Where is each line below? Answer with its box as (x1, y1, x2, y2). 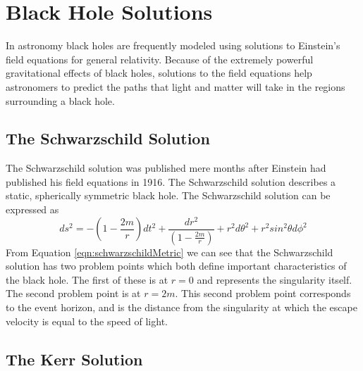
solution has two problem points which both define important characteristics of (6, 258, 347, 273)
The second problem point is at (6, 286, 141, 301)
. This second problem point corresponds (175, 286, 351, 301)
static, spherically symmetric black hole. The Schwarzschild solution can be (6, 188, 331, 203)
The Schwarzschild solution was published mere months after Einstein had (6, 161, 326, 175)
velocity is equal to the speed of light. (6, 313, 168, 328)
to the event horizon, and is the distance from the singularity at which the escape (6, 300, 357, 315)
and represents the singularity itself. (197, 272, 352, 287)
